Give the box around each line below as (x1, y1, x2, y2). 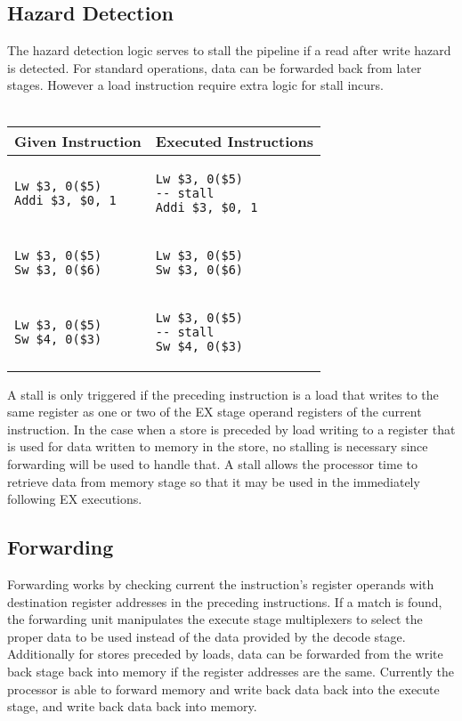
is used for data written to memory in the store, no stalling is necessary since (7, 437, 428, 456)
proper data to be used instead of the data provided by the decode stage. (7, 627, 406, 645)
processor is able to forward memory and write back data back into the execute (7, 679, 440, 698)
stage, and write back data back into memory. (7, 697, 257, 716)
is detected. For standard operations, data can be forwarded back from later (7, 58, 422, 77)
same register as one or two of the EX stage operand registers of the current (7, 402, 422, 421)
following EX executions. (7, 490, 142, 508)
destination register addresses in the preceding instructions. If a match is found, (7, 592, 442, 611)
